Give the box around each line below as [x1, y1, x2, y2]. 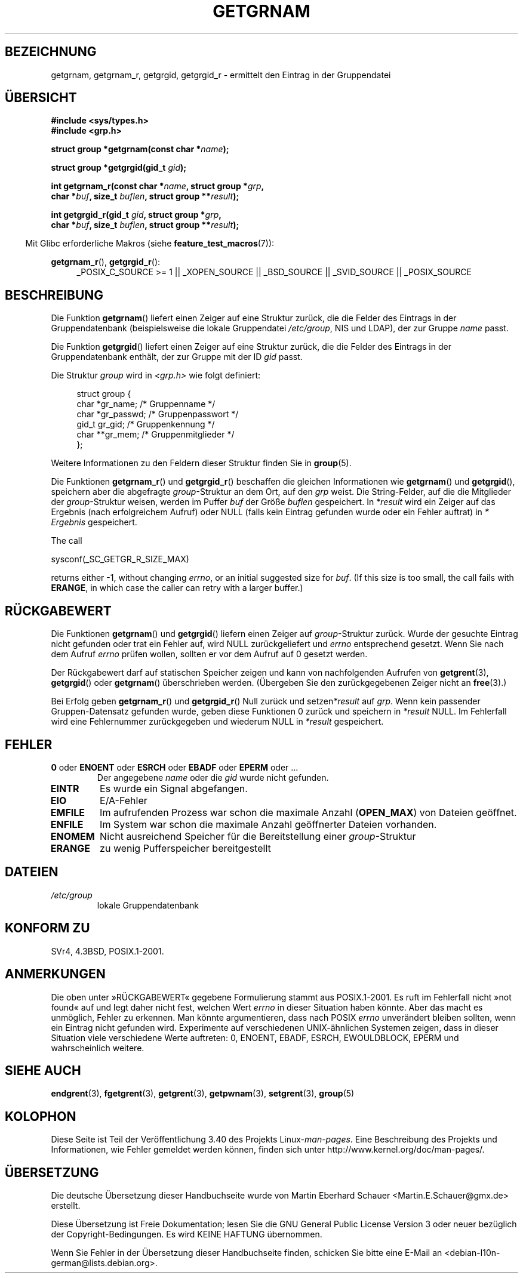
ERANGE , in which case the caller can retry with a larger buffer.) [51, 583, 303, 593]
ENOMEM [50, 830, 95, 842]
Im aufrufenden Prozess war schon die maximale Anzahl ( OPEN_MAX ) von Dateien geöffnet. [100, 806, 517, 818]
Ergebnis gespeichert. [51, 517, 137, 528]
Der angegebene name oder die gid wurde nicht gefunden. [97, 772, 329, 783]
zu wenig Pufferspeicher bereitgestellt [100, 842, 271, 854]
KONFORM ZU [5, 920, 90, 936]
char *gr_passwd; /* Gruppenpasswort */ [76, 409, 239, 420]
